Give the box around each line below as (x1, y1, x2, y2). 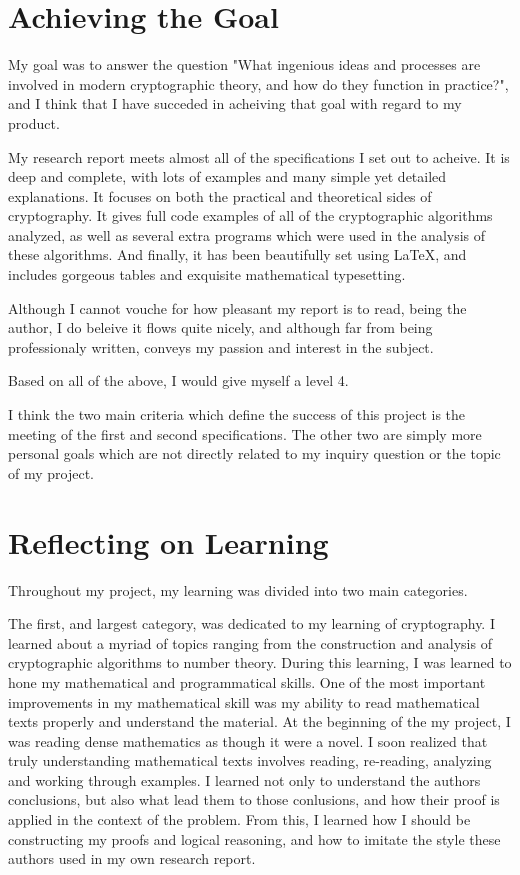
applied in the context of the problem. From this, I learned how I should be (8, 809, 471, 830)
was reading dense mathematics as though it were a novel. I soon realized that (8, 730, 488, 751)
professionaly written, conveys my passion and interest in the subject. (8, 336, 434, 357)
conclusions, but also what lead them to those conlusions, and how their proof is (8, 789, 500, 810)
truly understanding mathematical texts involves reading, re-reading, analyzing (8, 750, 492, 771)
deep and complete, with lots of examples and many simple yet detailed (8, 166, 447, 187)
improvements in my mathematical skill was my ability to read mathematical (8, 691, 480, 712)
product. (8, 112, 60, 133)
